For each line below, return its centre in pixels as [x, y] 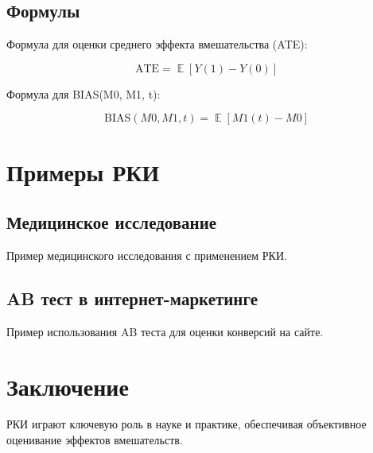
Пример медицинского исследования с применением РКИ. [147, 255]
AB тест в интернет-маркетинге [132, 298]
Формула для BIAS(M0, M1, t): [84, 93]
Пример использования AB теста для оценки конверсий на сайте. [165, 331]
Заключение [68, 386]
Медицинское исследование [112, 222]
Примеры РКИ [83, 171]
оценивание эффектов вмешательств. [95, 440]
